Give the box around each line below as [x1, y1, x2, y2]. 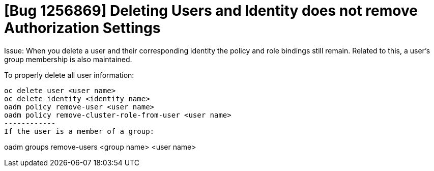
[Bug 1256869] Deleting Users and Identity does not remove [4, 2, 418, 19]
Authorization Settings [4, 19, 161, 37]
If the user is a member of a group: [4, 127, 155, 135]
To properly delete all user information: [4, 70, 134, 79]
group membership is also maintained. [4, 54, 132, 64]
